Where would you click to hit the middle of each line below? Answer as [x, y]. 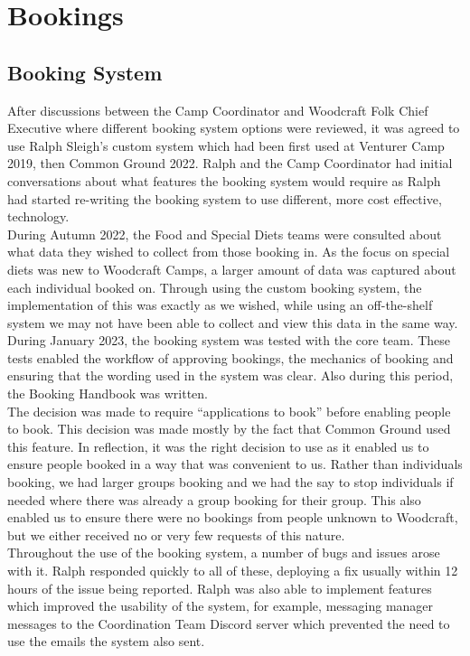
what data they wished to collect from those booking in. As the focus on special [229, 252]
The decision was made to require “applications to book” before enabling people [229, 411]
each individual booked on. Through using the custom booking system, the [215, 287]
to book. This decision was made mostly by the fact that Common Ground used [229, 429]
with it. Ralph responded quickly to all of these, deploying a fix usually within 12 [233, 571]
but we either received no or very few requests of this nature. [176, 534]
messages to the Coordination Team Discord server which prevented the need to [229, 623]
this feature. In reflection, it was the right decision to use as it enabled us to [218, 446]
